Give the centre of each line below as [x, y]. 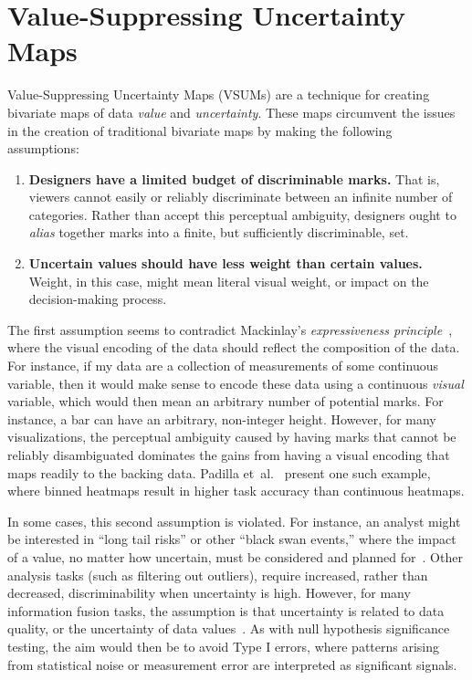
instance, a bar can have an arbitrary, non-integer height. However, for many [222, 418]
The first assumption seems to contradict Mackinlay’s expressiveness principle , [230, 329]
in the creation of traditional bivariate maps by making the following [200, 130]
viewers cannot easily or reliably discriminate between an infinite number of [241, 197]
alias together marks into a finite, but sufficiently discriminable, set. [219, 232]
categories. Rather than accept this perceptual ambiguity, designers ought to [242, 214]
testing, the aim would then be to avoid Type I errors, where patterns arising [224, 646]
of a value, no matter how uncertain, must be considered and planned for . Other [235, 556]
